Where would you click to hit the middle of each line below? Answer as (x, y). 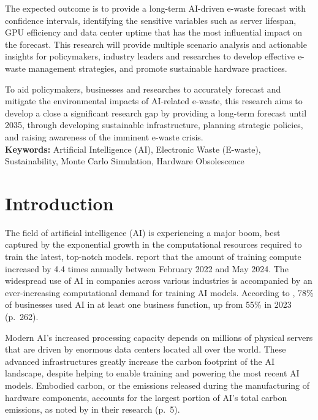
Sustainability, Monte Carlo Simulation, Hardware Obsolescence (125, 161)
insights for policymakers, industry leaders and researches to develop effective (150, 56)
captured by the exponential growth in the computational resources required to (153, 244)
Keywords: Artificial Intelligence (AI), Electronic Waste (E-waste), (133, 149)
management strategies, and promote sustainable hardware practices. (158, 68)
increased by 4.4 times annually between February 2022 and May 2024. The (147, 268)
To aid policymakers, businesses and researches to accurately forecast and (143, 89)
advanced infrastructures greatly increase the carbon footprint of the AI (140, 361)
